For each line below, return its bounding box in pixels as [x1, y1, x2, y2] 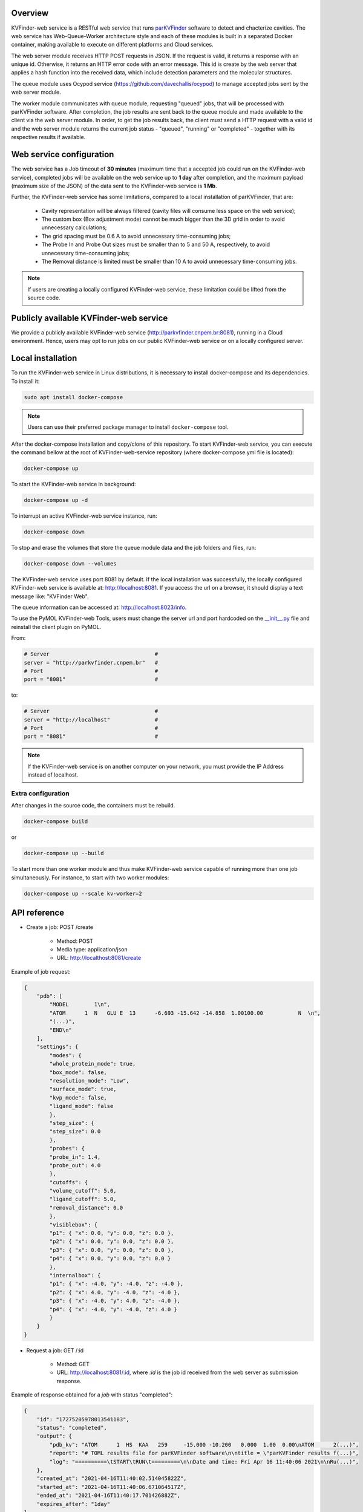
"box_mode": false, [49, 1069, 107, 1076]
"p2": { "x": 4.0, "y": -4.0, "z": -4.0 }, [49, 1289, 181, 1295]
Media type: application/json [56, 945, 128, 953]
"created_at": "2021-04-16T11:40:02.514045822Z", [36, 1475, 187, 1482]
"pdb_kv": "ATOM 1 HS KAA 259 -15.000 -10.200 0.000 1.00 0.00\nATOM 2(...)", [49, 1441, 359, 1448]
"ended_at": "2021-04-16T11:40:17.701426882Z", [36, 1492, 181, 1499]
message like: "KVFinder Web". [11, 593, 89, 600]
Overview [11, 8, 49, 18]
